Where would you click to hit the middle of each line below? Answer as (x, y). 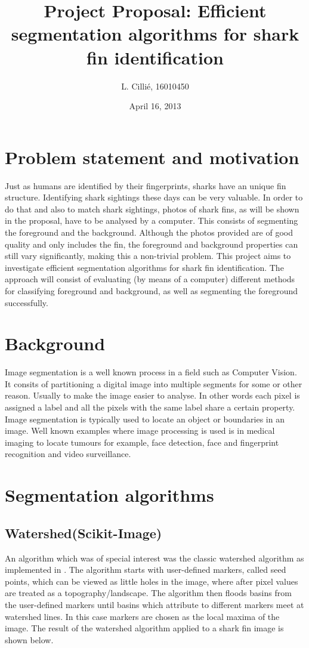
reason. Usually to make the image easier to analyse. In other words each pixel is (152, 395)
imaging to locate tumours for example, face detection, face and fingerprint (142, 442)
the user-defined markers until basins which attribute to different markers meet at (154, 604)
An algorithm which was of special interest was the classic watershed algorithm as (154, 558)
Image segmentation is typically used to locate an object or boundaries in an (145, 419)
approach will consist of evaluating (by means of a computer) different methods (150, 279)
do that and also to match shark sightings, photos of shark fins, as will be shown (152, 209)
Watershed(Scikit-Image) (84, 533)
